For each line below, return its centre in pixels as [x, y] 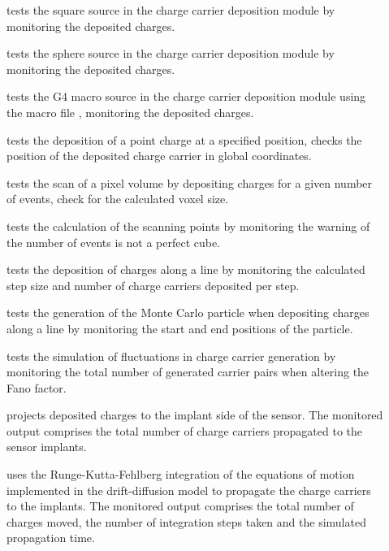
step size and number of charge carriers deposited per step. [153, 285]
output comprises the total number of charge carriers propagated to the [185, 430]
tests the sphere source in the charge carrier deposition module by [171, 53]
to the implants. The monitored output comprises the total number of [180, 506]
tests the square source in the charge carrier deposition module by [171, 10]
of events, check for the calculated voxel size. [118, 199]
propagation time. [51, 538]
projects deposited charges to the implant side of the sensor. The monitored [195, 415]
